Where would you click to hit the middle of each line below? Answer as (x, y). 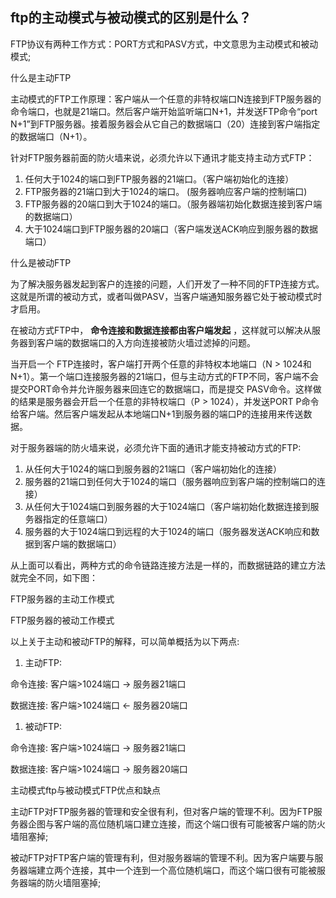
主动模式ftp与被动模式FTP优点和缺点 (86, 790)
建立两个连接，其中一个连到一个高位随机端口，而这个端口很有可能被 (176, 870)
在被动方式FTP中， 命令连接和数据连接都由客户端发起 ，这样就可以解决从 (161, 330)
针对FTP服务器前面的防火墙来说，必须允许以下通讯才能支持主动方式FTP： (162, 157)
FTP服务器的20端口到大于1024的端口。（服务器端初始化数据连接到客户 (169, 204)
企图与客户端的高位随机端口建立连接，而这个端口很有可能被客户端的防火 (176, 824)
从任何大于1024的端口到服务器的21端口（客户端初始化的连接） (153, 469)
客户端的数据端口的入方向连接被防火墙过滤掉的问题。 (146, 342)
